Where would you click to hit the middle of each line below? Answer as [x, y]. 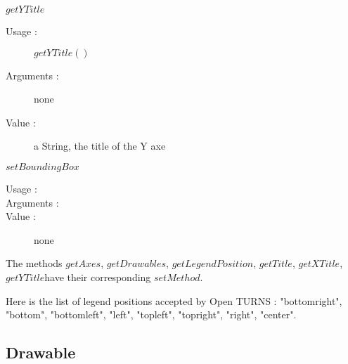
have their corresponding [98, 277]
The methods [34, 263]
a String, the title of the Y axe [100, 146]
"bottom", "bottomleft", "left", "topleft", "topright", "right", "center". [151, 314]
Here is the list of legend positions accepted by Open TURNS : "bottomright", [174, 300]
